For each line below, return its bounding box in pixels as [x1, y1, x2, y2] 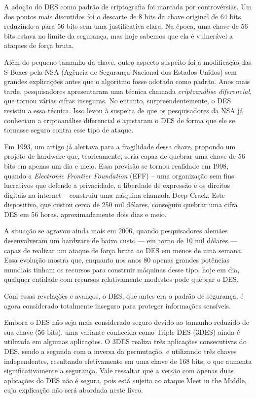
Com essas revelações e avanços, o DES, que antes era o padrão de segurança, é [4, 291, 244, 301]
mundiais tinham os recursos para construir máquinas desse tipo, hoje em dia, [4, 264, 240, 274]
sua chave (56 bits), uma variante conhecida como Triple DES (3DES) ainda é [4, 326, 240, 337]
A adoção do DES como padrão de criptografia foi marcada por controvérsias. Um [4, 1, 252, 11]
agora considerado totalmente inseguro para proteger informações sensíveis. [4, 300, 231, 310]
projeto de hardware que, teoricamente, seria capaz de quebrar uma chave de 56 [4, 151, 245, 161]
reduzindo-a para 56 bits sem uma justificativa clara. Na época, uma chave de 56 [4, 21, 248, 31]
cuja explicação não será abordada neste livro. [4, 385, 143, 395]
